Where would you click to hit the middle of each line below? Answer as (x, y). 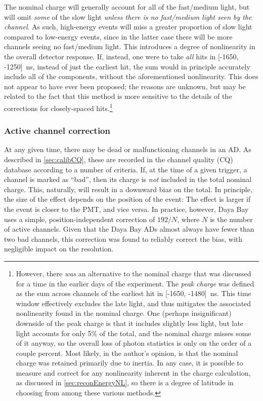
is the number (231, 219)
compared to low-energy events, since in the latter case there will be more (118, 36)
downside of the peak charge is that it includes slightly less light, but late (130, 323)
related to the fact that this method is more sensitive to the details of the (118, 96)
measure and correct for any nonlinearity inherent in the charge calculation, (133, 372)
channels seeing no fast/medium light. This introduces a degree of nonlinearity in (130, 46)
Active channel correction (57, 131)
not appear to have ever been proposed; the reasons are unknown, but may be (125, 86)
